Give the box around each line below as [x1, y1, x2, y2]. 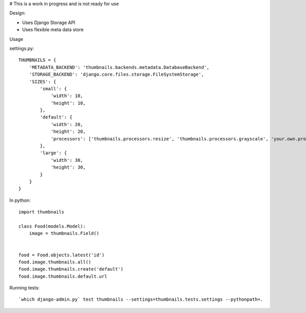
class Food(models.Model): [18, 223, 86, 229]
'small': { [40, 86, 67, 91]
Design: [9, 10, 25, 16]
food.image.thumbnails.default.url [18, 273, 108, 279]
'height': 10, [50, 100, 86, 106]
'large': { [40, 150, 67, 156]
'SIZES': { [29, 79, 57, 84]
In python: [9, 197, 31, 203]
